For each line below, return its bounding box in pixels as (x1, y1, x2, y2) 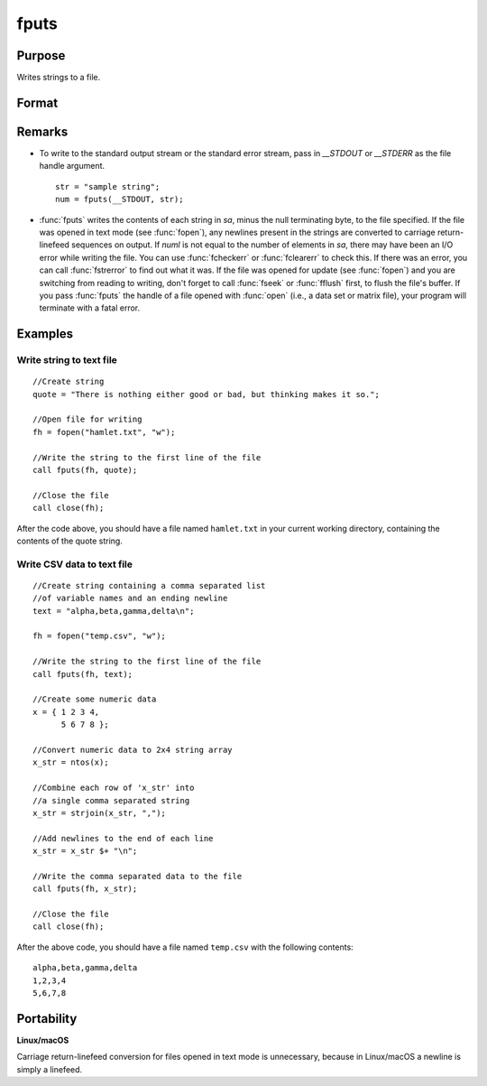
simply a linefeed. (16, 1063, 83, 1074)
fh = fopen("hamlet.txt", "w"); (32, 427, 176, 437)
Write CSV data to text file (16, 558, 133, 571)
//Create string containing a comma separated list (32, 580, 266, 590)
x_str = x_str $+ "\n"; (32, 846, 138, 857)
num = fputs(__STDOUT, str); (55, 194, 184, 205)
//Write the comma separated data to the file (32, 871, 243, 881)
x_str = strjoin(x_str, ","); (32, 808, 167, 818)
